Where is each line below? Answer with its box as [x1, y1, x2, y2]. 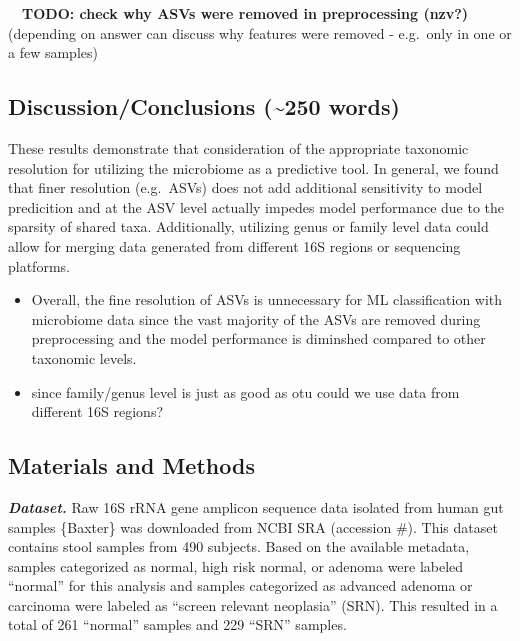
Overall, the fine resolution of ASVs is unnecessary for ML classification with [31, 289, 503, 310]
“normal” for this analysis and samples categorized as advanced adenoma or [8, 575, 473, 596]
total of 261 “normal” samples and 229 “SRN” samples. [8, 614, 347, 635]
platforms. [8, 255, 70, 276]
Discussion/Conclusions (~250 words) [8, 91, 400, 122]
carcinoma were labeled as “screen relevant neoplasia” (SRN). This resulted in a [8, 594, 498, 615]
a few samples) [8, 42, 98, 63]
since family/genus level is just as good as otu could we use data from [31, 381, 460, 402]
